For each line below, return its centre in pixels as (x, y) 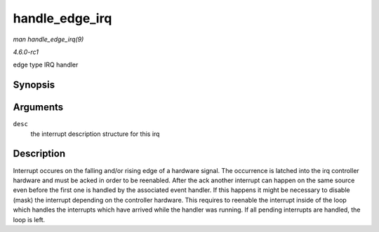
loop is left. (29, 219)
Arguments (38, 108)
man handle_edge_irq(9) (48, 39)
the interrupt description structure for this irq (95, 134)
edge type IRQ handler (46, 65)
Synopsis (34, 85)
